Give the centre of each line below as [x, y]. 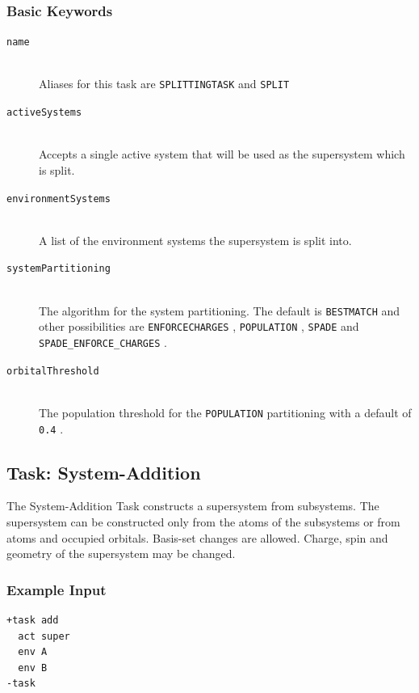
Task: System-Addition [104, 472]
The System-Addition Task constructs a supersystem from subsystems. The [193, 506]
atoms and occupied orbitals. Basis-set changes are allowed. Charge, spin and [197, 537]
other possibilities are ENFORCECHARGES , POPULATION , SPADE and [199, 326]
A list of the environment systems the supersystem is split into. [195, 240]
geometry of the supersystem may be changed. [121, 554]
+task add [33, 620]
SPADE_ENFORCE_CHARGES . [103, 342]
